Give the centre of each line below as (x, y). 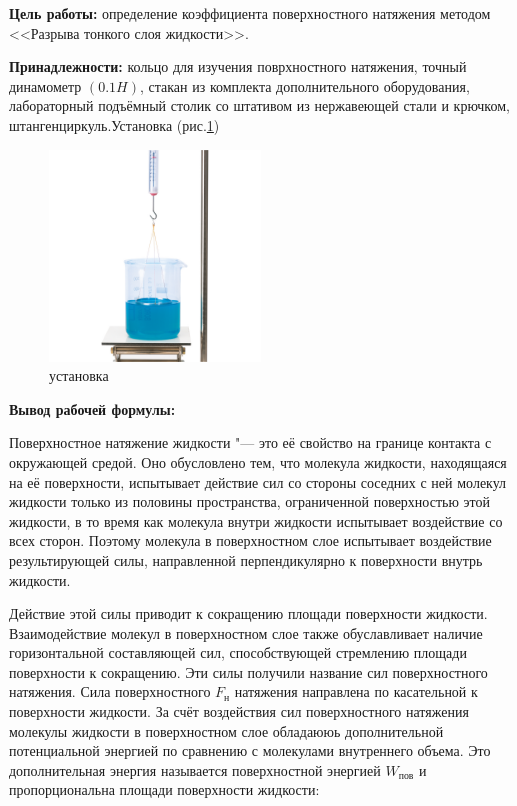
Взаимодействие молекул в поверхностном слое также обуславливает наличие (246, 632)
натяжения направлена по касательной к (356, 691)
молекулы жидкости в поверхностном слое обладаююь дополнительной (226, 730)
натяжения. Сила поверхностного (110, 691)
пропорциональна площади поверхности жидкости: (164, 789)
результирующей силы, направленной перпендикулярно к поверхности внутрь (246, 559)
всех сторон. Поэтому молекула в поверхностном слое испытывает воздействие (250, 540)
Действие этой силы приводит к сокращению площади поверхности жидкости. (248, 613)
